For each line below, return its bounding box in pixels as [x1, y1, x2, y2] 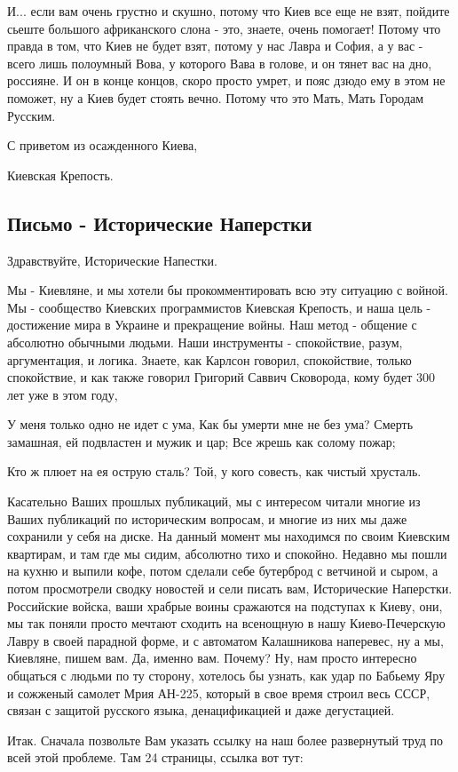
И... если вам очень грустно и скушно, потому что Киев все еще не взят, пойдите [7, 2, 450, 20]
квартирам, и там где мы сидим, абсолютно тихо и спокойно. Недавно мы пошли [7, 544, 447, 562]
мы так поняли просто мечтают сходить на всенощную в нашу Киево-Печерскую [7, 614, 446, 633]
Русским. [7, 106, 56, 124]
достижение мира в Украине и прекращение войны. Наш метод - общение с [7, 315, 417, 334]
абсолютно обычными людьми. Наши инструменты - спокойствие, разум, [7, 332, 403, 351]
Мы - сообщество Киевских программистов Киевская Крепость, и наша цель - [7, 298, 431, 316]
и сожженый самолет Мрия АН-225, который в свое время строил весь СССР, [7, 683, 430, 702]
